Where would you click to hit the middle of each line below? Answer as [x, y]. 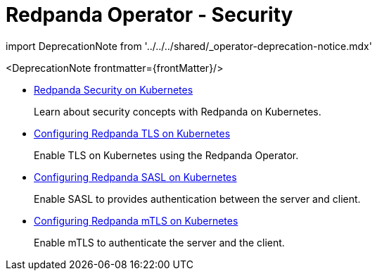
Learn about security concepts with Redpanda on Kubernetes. [178, 111]
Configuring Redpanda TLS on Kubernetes [132, 133]
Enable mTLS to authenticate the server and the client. [159, 242]
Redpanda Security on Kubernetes [114, 89]
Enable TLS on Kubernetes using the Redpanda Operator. [166, 155]
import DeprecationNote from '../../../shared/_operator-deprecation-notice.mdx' [189, 46]
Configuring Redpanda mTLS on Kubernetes [136, 220]
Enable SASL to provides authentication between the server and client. [197, 199]
